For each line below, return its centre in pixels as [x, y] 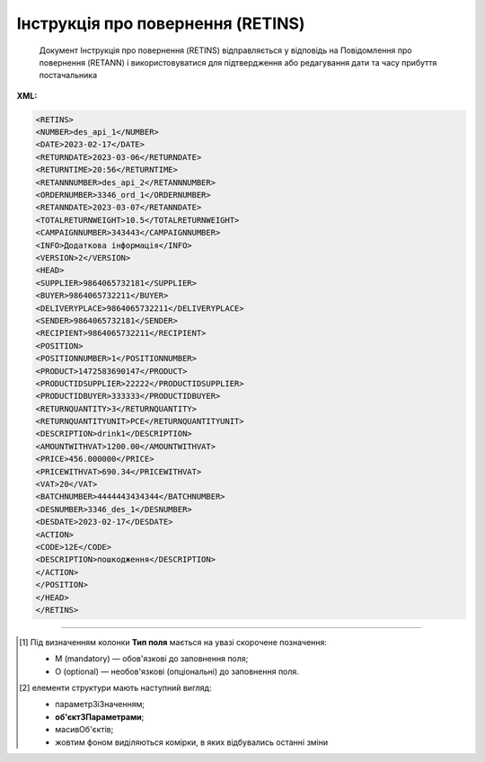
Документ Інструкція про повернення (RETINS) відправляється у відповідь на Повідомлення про [225, 50]
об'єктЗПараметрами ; [100, 717]
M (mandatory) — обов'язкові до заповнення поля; [152, 659]
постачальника [68, 75]
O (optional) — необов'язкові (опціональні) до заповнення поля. [177, 671]
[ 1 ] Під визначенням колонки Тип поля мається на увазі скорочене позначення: [173, 642]
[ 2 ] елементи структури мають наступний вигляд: [115, 688]
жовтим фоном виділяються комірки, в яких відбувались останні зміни [192, 742]
